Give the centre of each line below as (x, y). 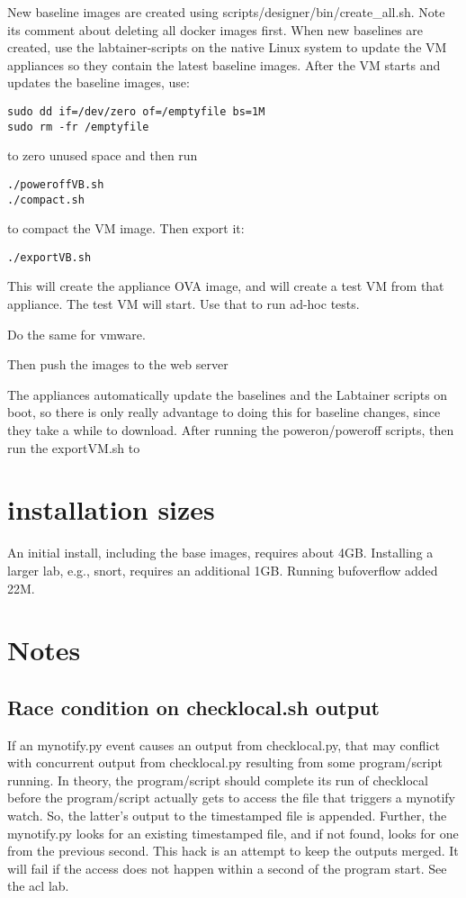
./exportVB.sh (49, 257)
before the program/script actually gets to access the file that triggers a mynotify (231, 798)
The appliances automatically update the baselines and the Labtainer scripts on (228, 394)
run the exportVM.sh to (74, 447)
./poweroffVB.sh (56, 184)
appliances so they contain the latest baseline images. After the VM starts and (224, 64)
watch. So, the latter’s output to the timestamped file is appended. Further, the (227, 816)
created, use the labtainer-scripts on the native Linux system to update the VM (227, 47)
